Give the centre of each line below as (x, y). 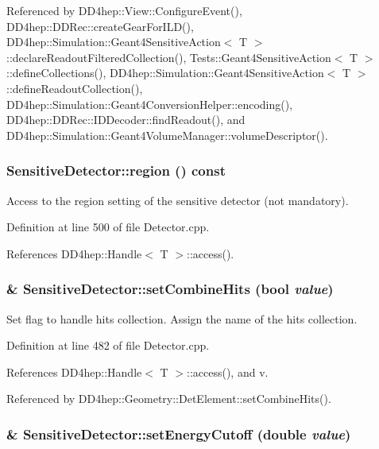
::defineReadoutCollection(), (75, 88)
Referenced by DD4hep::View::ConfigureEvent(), (124, 10)
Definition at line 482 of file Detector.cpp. (108, 345)
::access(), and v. (228, 372)
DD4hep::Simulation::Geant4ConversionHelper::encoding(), (150, 104)
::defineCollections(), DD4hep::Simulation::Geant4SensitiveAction (165, 73)
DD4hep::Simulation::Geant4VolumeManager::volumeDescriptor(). (167, 135)
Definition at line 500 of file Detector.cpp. (108, 227)
